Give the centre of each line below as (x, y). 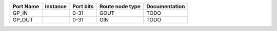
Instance (56, 6)
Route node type (120, 6)
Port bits (83, 6)
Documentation (166, 6)
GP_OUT (23, 20)
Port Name (26, 6)
